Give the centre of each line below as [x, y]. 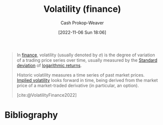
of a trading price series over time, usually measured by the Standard [87, 60]
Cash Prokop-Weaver [82, 23]
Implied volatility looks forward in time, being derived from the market [87, 80]
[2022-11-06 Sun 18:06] [82, 32]
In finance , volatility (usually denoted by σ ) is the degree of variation [86, 55]
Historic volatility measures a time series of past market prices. [81, 75]
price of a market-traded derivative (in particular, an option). [78, 85]
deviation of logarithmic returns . [49, 65]
